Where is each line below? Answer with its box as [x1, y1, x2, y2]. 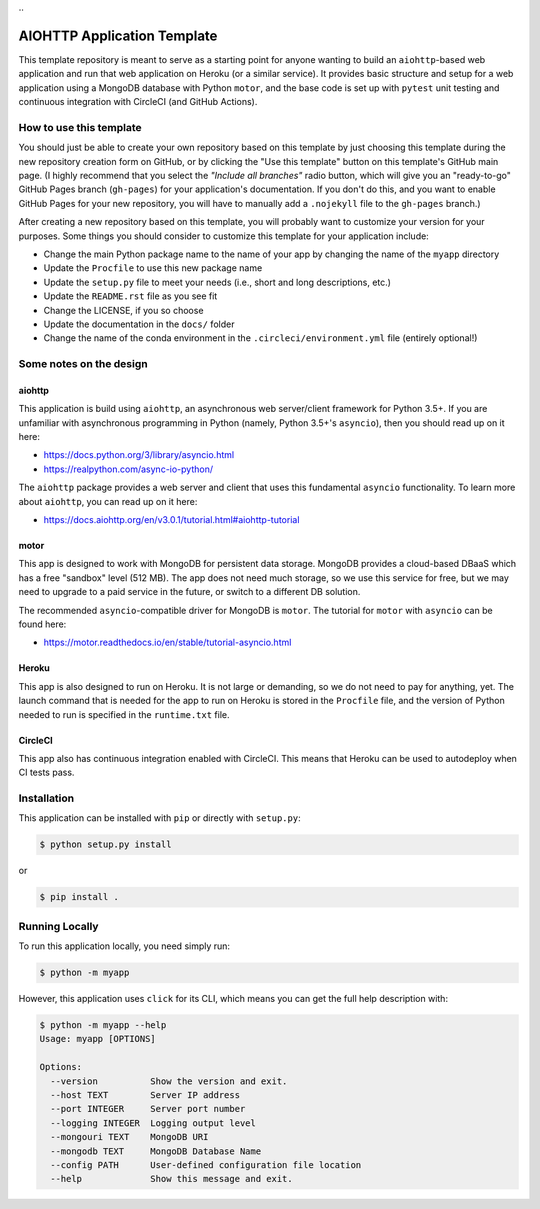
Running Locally [18, 919, 99, 933]
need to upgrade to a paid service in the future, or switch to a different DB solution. [18, 586, 361, 598]
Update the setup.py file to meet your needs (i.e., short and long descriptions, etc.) [43, 276, 392, 288]
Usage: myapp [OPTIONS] [39, 1033, 157, 1045]
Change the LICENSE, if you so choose [43, 304, 204, 316]
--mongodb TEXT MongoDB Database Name [50, 1145, 262, 1157]
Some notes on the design [18, 357, 149, 371]
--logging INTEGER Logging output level [50, 1117, 257, 1129]
